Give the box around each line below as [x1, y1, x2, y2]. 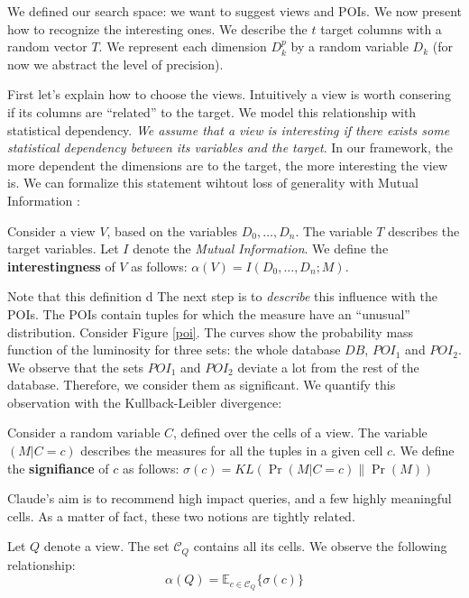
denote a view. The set [43, 537, 170, 556]
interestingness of [7, 256, 115, 275]
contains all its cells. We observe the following [193, 537, 447, 556]
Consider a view [7, 221, 96, 240]
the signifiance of [7, 458, 109, 477]
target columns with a [320, 19, 442, 38]
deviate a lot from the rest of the [237, 357, 419, 376]
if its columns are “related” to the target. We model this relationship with [7, 102, 417, 121]
